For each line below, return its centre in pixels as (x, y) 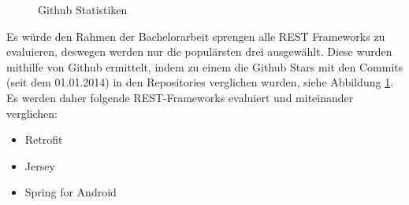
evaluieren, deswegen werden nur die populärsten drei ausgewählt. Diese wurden (199, 51)
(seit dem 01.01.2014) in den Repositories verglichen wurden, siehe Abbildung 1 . (200, 82)
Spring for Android (71, 192)
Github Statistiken (83, 9)
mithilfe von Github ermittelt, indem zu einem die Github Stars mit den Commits (205, 66)
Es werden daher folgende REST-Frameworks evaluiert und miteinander (180, 97)
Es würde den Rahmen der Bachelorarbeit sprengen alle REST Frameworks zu (196, 36)
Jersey (40, 165)
